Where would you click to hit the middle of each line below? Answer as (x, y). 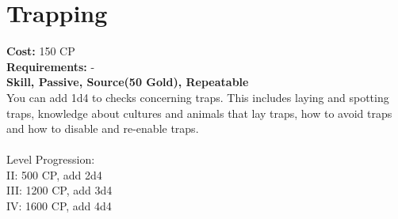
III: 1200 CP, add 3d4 (59, 190)
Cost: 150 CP (41, 51)
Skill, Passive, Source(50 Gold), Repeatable (128, 82)
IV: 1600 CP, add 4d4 (59, 206)
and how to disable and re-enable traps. (103, 128)
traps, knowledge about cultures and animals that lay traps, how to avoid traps (199, 113)
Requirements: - (51, 66)
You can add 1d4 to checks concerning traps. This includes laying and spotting (198, 97)
